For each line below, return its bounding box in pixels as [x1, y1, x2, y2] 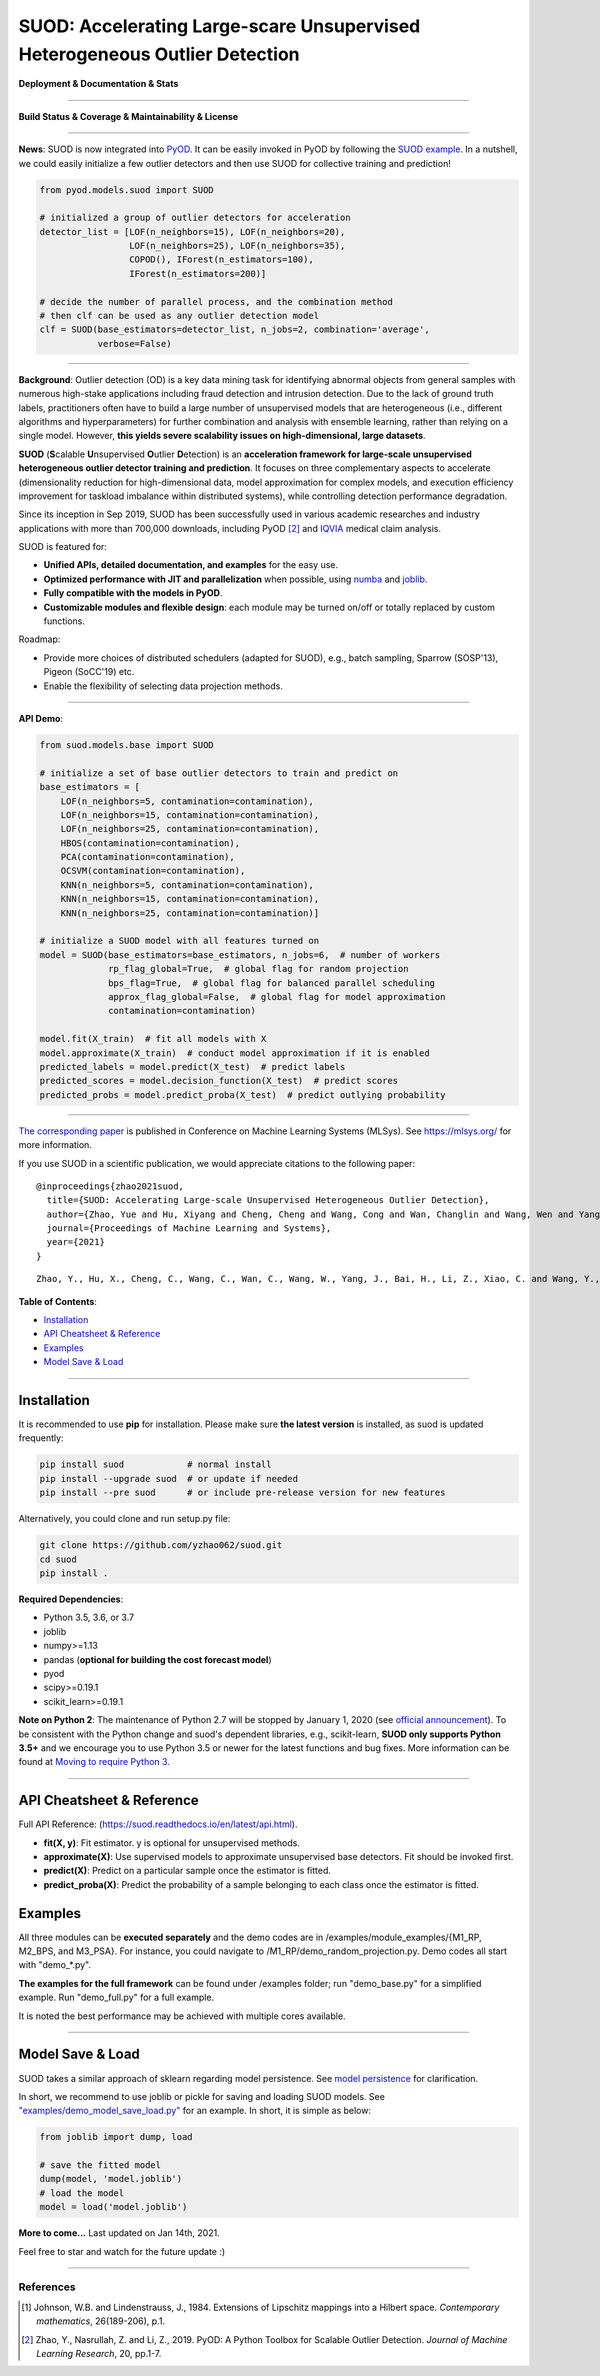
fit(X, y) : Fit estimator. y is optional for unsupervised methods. [43, 1836, 300, 1849]
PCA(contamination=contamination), [60, 851, 235, 863]
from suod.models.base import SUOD [39, 739, 214, 750]
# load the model [39, 2187, 125, 2199]
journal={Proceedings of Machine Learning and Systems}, [46, 1223, 332, 1234]
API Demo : [18, 712, 64, 724]
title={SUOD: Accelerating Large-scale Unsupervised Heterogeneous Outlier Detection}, [46, 1195, 490, 1206]
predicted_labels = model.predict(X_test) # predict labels [39, 1061, 346, 1072]
